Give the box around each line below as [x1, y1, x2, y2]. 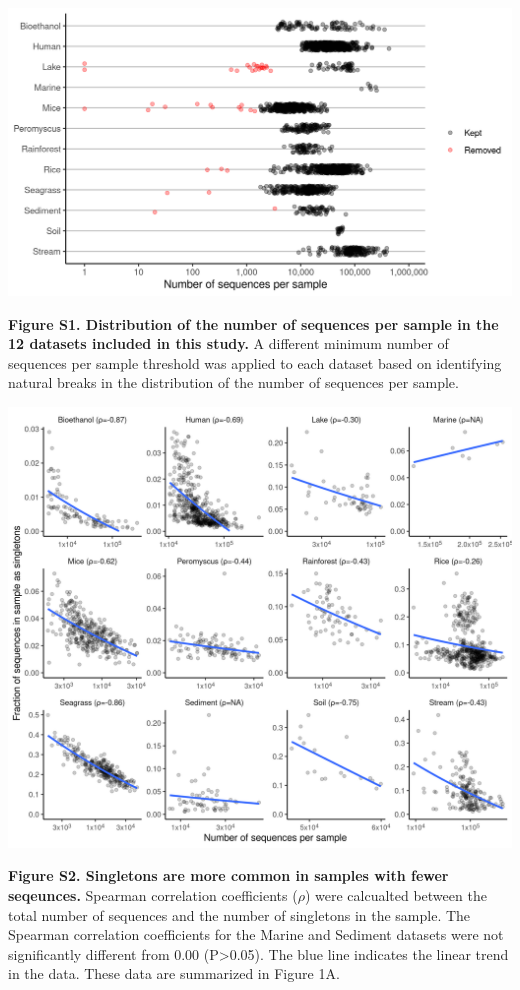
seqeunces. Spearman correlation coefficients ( [8, 885, 298, 906]
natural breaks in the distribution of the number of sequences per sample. [8, 372, 459, 393]
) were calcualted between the [304, 885, 487, 906]
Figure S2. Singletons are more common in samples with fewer [8, 865, 449, 886]
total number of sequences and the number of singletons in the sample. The [8, 904, 471, 925]
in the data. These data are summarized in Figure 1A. [8, 963, 340, 984]
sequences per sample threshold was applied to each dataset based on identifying [8, 352, 502, 373]
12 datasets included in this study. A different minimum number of [8, 333, 449, 354]
